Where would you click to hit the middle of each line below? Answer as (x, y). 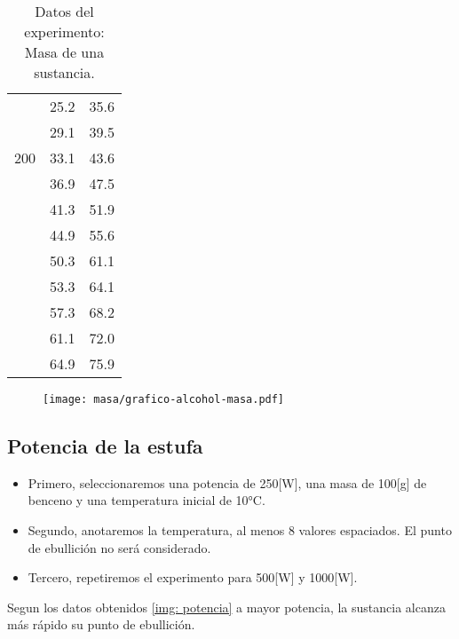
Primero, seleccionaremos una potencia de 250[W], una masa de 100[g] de (227, 482)
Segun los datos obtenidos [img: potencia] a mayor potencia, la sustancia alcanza (226, 607)
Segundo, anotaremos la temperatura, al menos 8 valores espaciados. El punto (240, 530)
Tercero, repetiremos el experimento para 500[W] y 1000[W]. (193, 577)
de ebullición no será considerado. (119, 547)
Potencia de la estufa (105, 446)
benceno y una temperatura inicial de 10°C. (146, 500)
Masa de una (64, 52)
